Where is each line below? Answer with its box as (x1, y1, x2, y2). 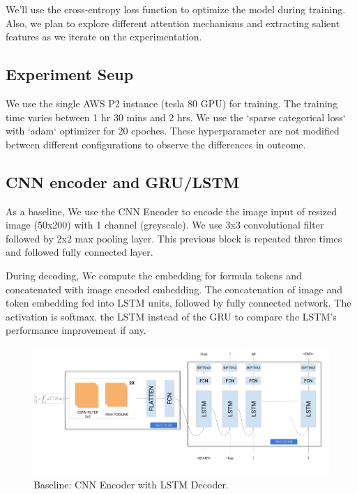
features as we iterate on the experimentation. (6, 29, 202, 44)
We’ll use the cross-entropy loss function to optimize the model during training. (6, 2, 346, 16)
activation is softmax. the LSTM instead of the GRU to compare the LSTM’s (6, 309, 337, 323)
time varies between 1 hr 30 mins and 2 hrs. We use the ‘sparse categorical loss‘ (6, 109, 346, 124)
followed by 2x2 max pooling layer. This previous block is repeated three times (6, 231, 342, 245)
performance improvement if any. (6, 323, 146, 337)
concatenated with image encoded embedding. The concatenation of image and (6, 281, 342, 296)
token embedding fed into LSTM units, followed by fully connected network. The (6, 295, 351, 310)
